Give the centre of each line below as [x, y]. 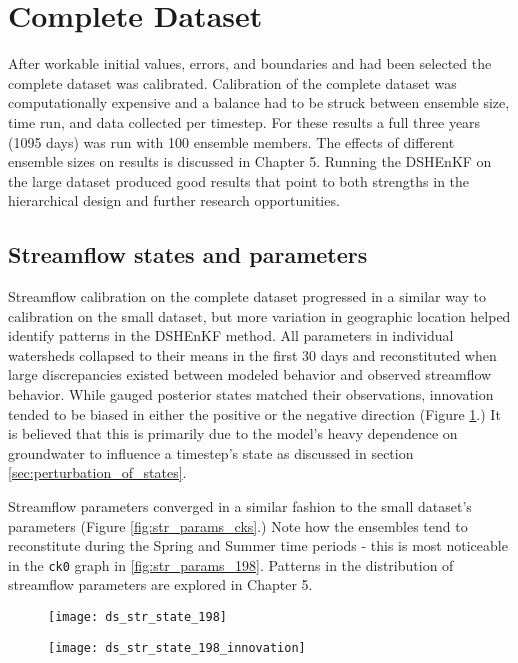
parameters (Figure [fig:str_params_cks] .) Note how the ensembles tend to [238, 525]
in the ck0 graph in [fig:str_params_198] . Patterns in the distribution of [231, 564]
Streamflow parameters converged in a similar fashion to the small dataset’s [240, 506]
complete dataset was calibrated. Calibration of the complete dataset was [232, 82]
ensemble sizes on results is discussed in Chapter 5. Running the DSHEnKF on [250, 161]
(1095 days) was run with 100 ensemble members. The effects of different [231, 141]
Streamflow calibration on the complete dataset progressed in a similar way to [247, 296]
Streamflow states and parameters [188, 254]
